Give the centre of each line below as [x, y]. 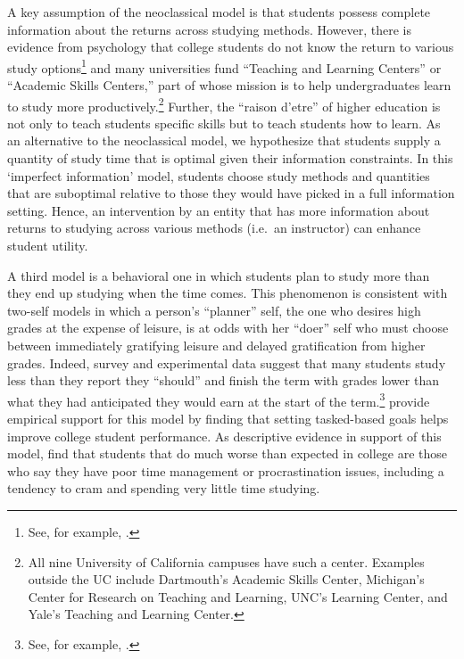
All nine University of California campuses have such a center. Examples [226, 561]
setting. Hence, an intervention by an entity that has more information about [219, 210]
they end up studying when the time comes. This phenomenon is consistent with [228, 293]
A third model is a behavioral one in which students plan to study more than [219, 275]
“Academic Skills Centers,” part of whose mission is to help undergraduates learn [229, 85]
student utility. [48, 246]
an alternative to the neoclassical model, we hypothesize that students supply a [224, 140]
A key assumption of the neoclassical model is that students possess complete [219, 12]
